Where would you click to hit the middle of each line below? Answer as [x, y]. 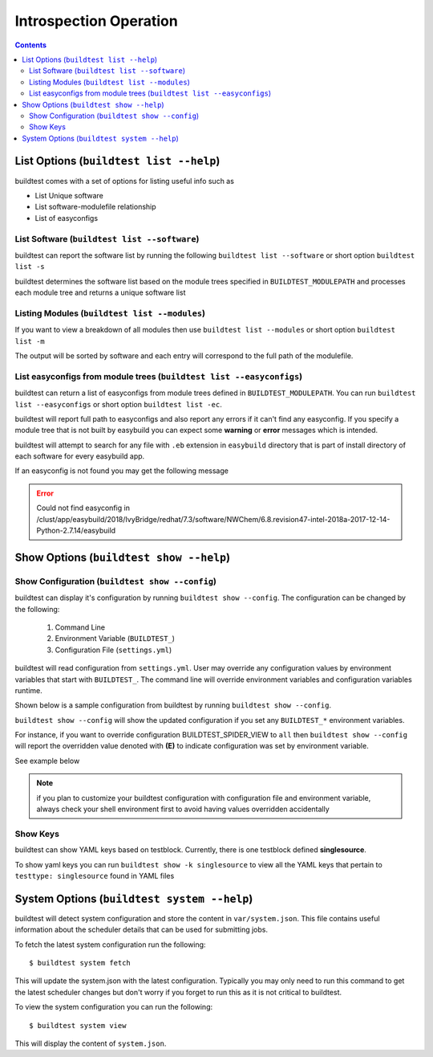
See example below [47, 761]
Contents [31, 45]
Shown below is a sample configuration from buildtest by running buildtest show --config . [173, 705]
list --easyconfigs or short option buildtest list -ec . [118, 404]
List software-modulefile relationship [95, 207]
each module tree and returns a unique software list [100, 292]
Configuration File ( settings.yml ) [113, 650]
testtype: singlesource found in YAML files [95, 875]
